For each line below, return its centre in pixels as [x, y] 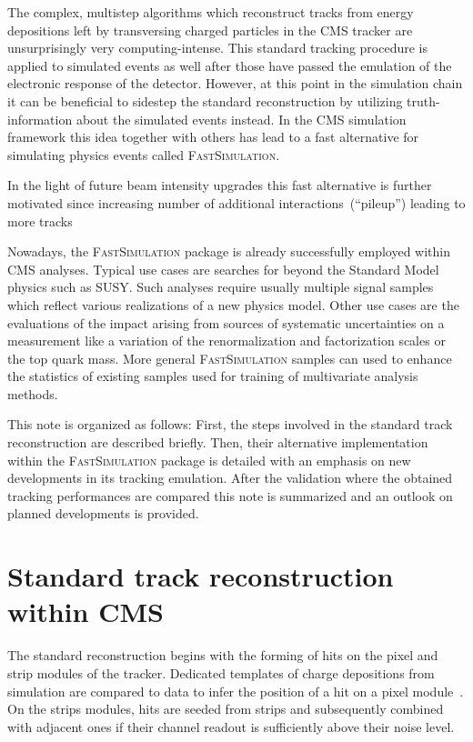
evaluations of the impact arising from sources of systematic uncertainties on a [226, 322]
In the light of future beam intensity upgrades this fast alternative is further [220, 185]
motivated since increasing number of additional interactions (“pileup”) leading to [236, 202]
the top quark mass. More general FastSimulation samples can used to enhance [230, 358]
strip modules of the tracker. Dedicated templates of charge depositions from [221, 672]
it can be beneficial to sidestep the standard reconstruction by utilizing [205, 100]
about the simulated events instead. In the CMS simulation [241, 119]
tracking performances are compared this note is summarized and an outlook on [230, 495]
